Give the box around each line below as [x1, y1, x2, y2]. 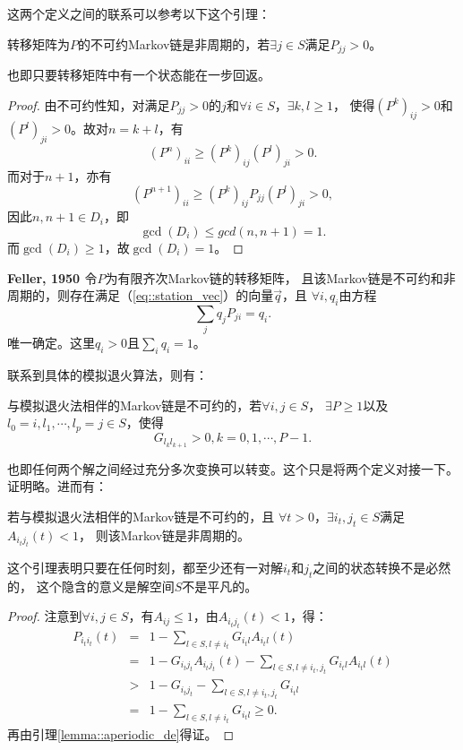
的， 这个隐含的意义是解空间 [7, 576, 175, 595]
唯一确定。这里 [7, 333, 95, 352]
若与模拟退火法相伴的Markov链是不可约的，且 [7, 506, 275, 525]
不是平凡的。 [182, 576, 258, 595]
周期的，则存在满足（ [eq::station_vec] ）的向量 [7, 286, 274, 305]
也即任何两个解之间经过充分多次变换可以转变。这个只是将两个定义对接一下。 [7, 459, 459, 478]
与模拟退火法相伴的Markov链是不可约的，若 [7, 395, 262, 414]
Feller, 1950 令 [7, 268, 98, 287]
